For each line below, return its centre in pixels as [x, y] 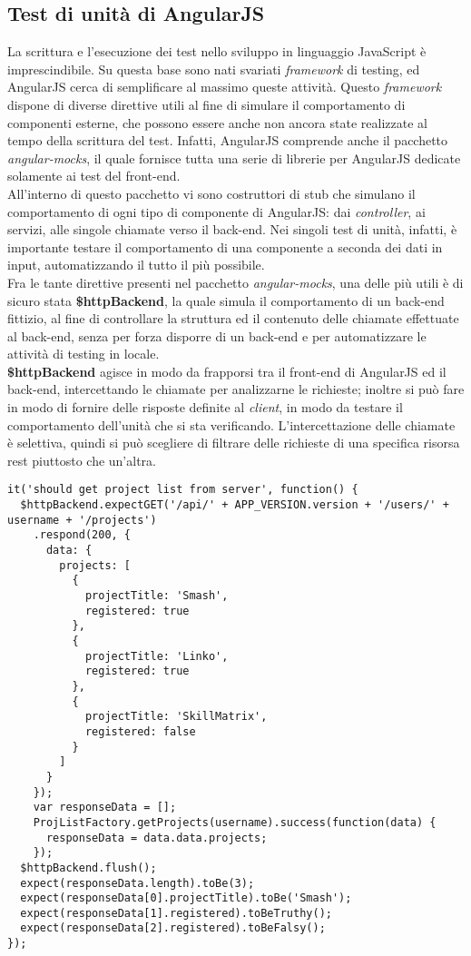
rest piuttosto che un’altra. [82, 460]
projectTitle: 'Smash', [157, 596]
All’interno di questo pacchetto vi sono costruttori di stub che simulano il [211, 193]
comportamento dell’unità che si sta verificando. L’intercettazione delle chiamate [231, 424]
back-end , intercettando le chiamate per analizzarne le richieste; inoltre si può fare [236, 389]
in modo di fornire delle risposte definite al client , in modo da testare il [205, 407]
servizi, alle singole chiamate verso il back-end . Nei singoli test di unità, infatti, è [232, 229]
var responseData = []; [105, 808]
